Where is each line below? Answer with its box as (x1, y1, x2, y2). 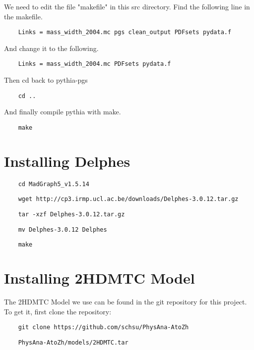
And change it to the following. (4, 43, 99, 53)
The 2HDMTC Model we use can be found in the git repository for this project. (4, 297, 247, 307)
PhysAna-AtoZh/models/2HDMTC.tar (18, 339, 128, 346)
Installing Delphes (4, 150, 130, 171)
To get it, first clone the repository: (4, 306, 112, 316)
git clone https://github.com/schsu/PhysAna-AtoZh (18, 324, 189, 331)
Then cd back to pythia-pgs (4, 75, 88, 85)
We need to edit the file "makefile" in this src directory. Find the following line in (4, 1, 250, 11)
